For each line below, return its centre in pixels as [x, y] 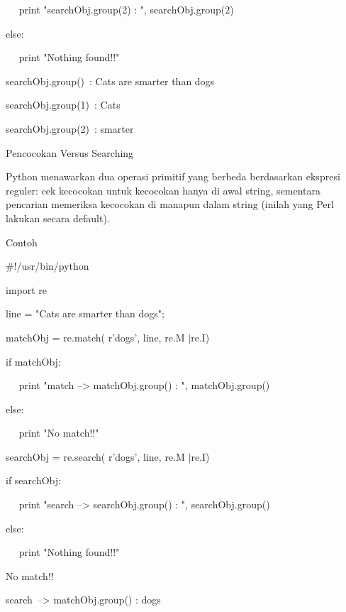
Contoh [22, 242]
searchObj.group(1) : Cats [63, 105]
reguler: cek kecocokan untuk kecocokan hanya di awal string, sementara [163, 190]
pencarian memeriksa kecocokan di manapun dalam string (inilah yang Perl [170, 204]
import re [27, 289]
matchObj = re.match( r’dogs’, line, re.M [95, 337]
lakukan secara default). [58, 218]
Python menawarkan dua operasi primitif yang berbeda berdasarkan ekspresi [173, 176]
